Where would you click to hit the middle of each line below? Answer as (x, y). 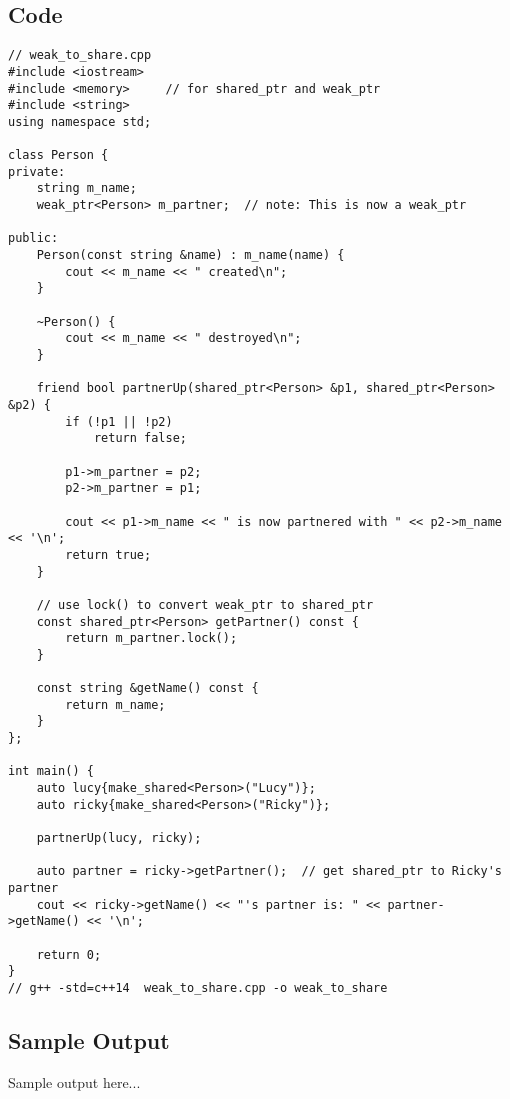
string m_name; (86, 188)
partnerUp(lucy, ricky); (119, 838)
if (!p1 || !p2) (119, 421)
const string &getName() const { (147, 688)
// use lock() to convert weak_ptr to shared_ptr (205, 604)
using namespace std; (80, 121)
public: (33, 238)
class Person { (58, 155)
